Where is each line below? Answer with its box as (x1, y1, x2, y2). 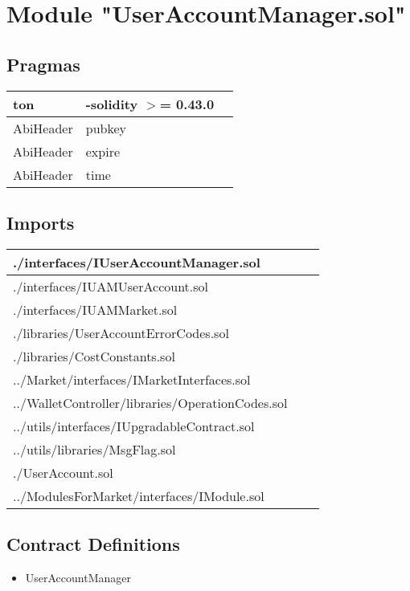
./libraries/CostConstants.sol (13, 346, 175, 365)
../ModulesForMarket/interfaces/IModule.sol (13, 486, 264, 505)
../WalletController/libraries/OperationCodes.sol (13, 393, 288, 412)
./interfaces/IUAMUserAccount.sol (13, 276, 209, 295)
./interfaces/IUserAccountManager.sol (13, 252, 260, 271)
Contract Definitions (6, 532, 180, 556)
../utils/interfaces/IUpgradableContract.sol (13, 416, 255, 435)
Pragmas (6, 51, 80, 76)
